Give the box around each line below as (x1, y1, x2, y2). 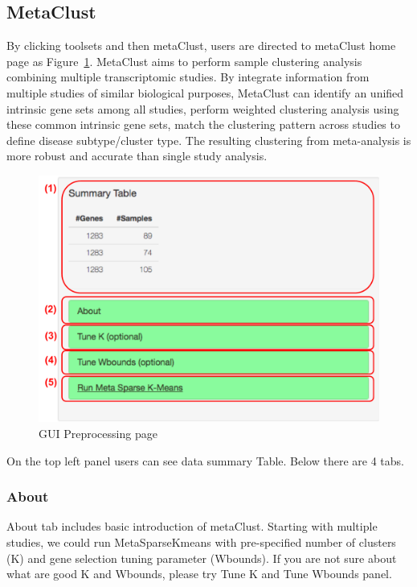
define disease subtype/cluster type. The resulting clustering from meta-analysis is (6, 131, 411, 148)
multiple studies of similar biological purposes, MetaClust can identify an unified (6, 84, 404, 101)
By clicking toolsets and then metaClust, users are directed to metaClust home (6, 37, 396, 54)
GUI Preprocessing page (39, 424, 157, 441)
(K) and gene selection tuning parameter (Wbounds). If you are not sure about (6, 549, 397, 566)
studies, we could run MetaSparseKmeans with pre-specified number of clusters (6, 533, 396, 550)
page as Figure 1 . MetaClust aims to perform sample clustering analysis (6, 52, 362, 69)
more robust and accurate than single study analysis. (6, 147, 268, 164)
